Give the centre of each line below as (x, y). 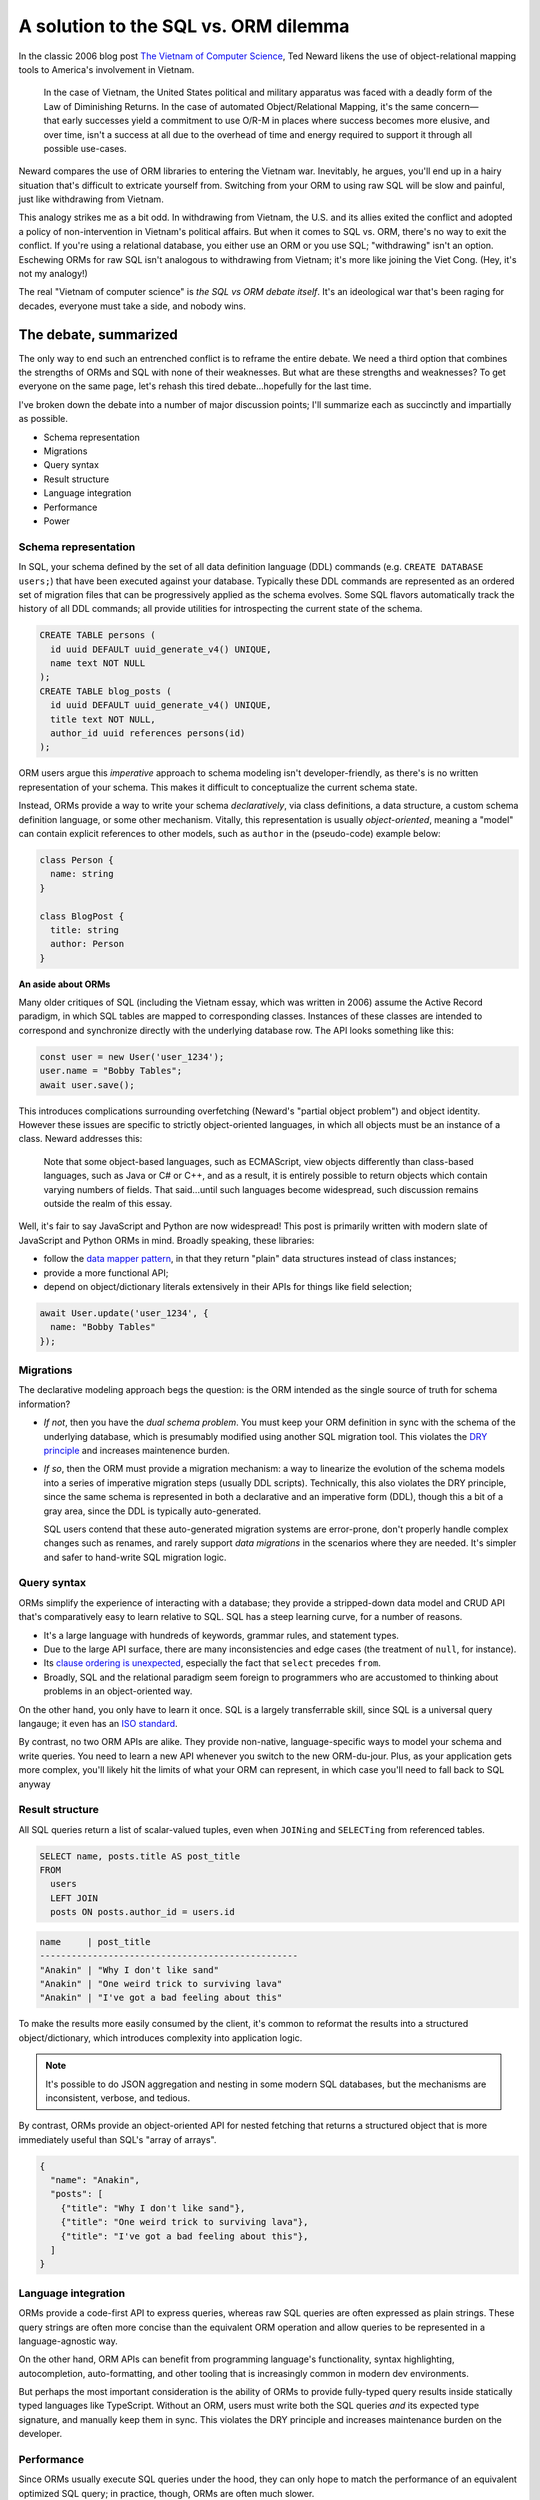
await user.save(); (87, 1084)
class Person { (76, 859)
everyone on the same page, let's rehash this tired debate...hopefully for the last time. (195, 386)
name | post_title (95, 1941)
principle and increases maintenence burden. (136, 1450)
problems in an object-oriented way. (118, 1691)
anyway (34, 1784)
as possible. (43, 419)
